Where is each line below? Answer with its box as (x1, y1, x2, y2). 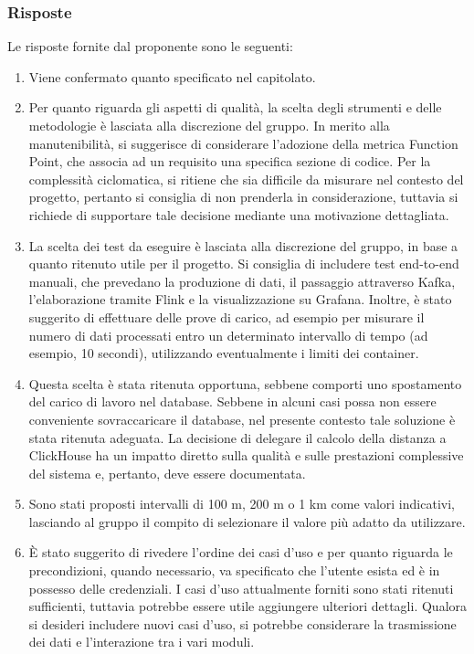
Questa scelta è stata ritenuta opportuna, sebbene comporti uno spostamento (28, 374, 462, 393)
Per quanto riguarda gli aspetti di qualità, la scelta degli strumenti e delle (28, 98, 442, 117)
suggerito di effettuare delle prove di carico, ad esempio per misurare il (28, 307, 425, 326)
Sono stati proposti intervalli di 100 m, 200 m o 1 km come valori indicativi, (28, 494, 455, 513)
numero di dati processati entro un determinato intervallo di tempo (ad (28, 325, 428, 344)
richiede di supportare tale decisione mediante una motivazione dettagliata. (28, 205, 449, 224)
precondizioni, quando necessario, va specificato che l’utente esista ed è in (28, 561, 440, 580)
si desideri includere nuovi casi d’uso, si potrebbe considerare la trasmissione (28, 614, 457, 633)
